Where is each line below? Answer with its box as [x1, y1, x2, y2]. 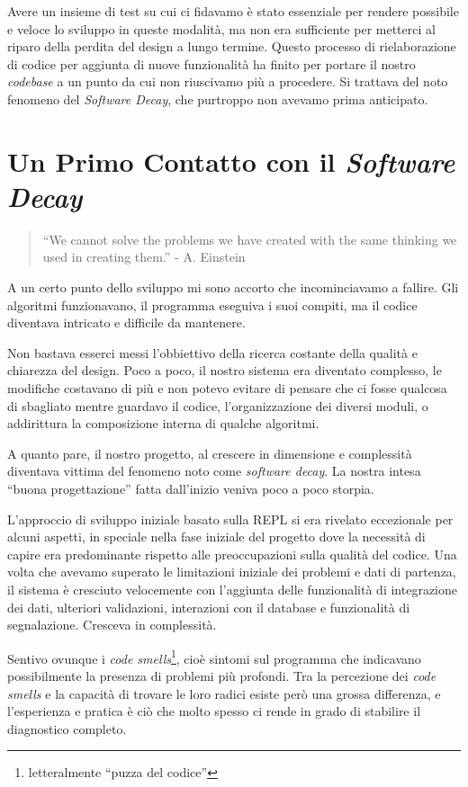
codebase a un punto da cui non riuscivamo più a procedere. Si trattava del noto [7, 72, 448, 91]
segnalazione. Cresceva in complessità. [7, 615, 217, 634]
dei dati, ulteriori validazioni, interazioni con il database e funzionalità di [7, 597, 410, 616]
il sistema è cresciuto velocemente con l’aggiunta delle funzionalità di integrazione [7, 579, 457, 598]
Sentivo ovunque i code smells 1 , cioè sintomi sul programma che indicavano [7, 646, 421, 667]
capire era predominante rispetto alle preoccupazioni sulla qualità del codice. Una [7, 544, 457, 563]
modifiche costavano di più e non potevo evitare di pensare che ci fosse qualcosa [7, 379, 447, 398]
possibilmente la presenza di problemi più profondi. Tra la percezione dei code [7, 666, 436, 684]
